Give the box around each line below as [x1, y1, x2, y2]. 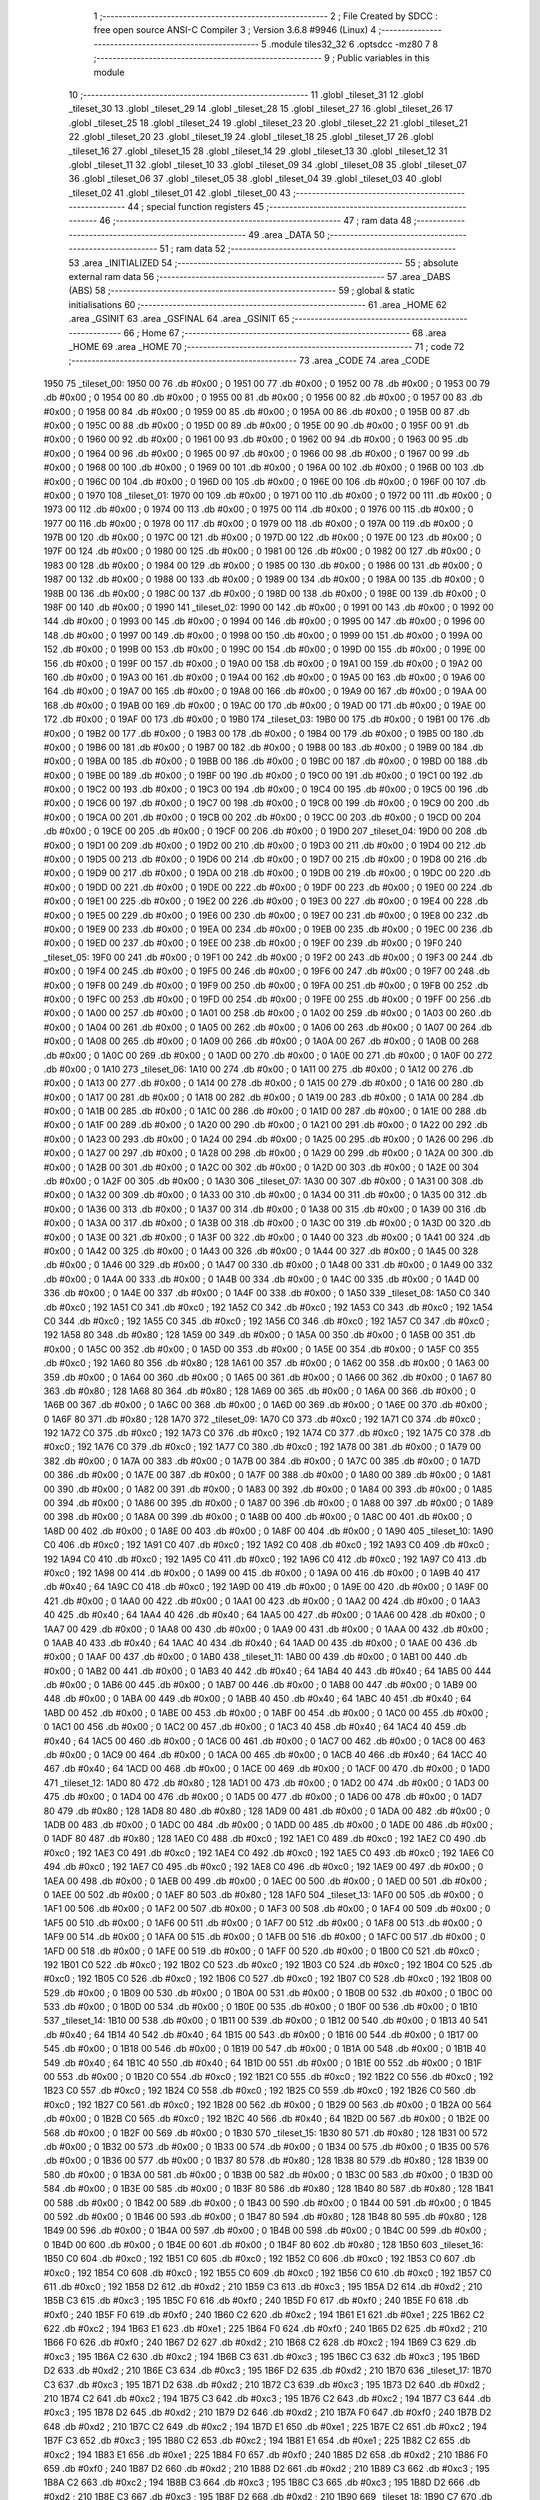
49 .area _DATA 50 [248, 228, 325, 240]
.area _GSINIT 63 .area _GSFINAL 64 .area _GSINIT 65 [68, 313, 290, 325]
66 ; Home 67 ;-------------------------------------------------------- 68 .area [123, 326, 447, 339]
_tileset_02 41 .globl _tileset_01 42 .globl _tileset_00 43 [68, 186, 291, 199]
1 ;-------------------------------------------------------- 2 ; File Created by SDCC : [93, 10, 439, 22]
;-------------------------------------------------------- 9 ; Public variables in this [93, 52, 430, 64]
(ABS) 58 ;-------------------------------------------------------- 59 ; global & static [68, 285, 415, 297]
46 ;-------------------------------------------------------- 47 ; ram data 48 [99, 215, 412, 227]
